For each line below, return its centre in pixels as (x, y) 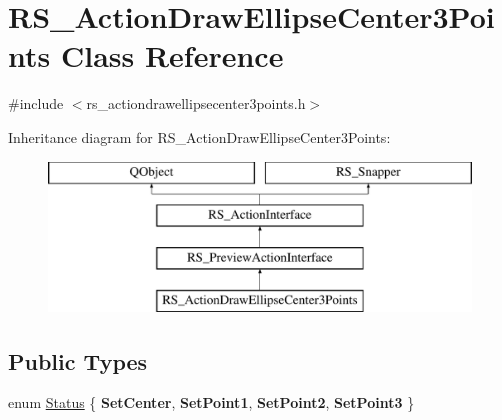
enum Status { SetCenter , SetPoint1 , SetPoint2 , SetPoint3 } (211, 402)
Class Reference (172, 55)
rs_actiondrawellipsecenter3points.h (196, 103)
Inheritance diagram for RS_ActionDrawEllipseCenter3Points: (199, 136)
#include (36, 103)
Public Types (78, 360)
